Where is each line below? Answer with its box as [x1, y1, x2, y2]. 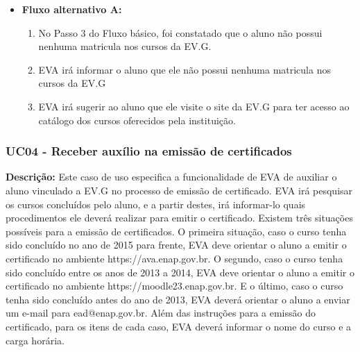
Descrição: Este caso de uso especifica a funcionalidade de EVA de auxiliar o [6, 169, 337, 184]
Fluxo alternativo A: [22, 2, 122, 16]
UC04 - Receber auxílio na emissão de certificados [6, 142, 292, 160]
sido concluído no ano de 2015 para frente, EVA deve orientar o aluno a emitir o [6, 237, 347, 252]
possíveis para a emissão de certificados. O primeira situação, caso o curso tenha [6, 224, 347, 238]
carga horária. [6, 333, 65, 347]
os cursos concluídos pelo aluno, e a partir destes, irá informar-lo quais [6, 196, 306, 211]
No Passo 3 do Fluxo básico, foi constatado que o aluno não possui [38, 25, 323, 40]
